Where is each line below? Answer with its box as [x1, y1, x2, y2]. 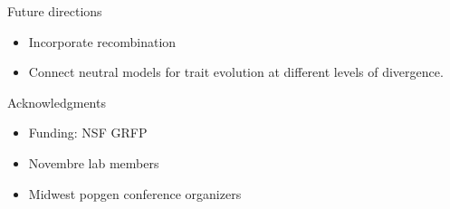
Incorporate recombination [28, 32, 177, 51]
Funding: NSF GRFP [28, 123, 148, 142]
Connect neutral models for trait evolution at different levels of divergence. [28, 62, 444, 81]
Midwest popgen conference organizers [28, 184, 242, 203]
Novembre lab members [28, 153, 159, 172]
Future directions [7, 2, 102, 20]
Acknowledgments [7, 92, 106, 111]
